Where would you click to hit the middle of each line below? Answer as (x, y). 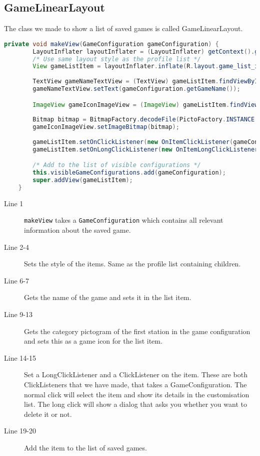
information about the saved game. (77, 230)
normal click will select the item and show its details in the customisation (137, 394)
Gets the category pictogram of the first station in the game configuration (137, 331)
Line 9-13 (18, 314)
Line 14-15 (20, 357)
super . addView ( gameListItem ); (83, 180)
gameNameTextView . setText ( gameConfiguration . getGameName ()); (136, 89)
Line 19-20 (20, 431)
